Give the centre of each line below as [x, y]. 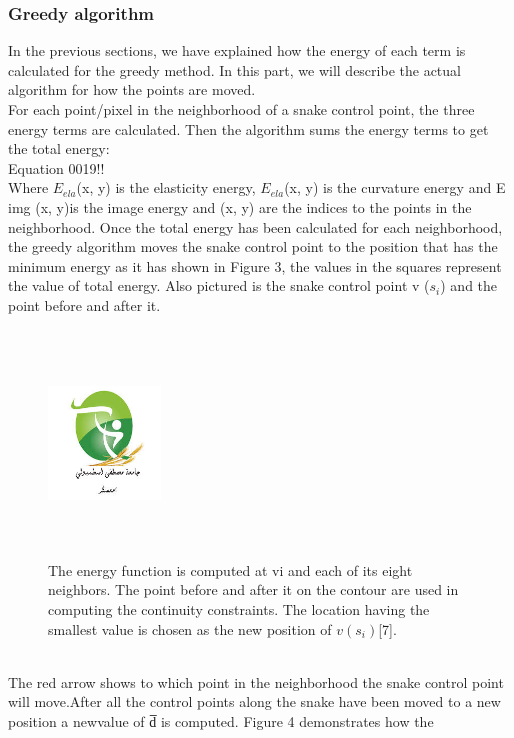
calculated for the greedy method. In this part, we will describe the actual [234, 69]
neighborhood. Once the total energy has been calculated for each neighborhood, [255, 226]
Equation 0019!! [56, 167]
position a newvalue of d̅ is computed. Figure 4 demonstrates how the [221, 721]
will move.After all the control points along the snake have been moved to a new [254, 701]
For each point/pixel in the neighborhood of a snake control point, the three [241, 109]
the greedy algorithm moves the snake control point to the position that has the [253, 246]
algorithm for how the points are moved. [132, 89]
